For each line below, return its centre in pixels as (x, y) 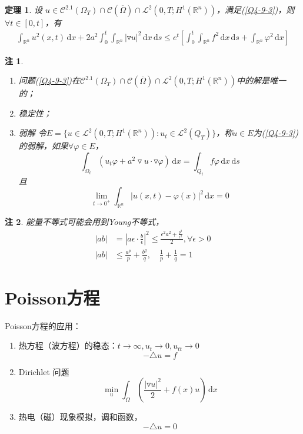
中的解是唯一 (261, 80)
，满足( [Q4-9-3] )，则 (255, 9)
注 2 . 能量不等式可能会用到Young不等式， (84, 222)
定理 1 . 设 (24, 9)
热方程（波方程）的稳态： (68, 345)
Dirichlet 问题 (44, 371)
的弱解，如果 (43, 146)
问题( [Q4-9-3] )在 (49, 80)
